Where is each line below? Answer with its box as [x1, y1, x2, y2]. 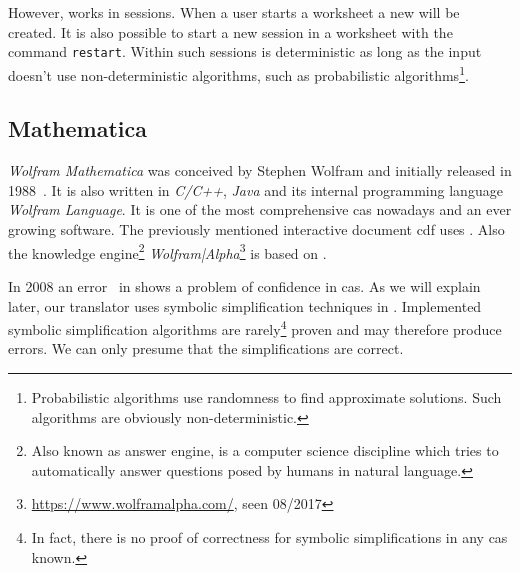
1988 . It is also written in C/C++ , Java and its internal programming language [8, 179, 503, 200]
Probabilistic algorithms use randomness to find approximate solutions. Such [31, 386, 502, 407]
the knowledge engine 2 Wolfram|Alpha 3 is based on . [8, 239, 327, 263]
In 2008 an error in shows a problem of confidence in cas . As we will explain [8, 275, 481, 296]
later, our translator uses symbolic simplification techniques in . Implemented [8, 295, 482, 316]
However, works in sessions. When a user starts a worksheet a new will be [8, 2, 460, 22]
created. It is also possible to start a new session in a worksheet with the [8, 21, 453, 42]
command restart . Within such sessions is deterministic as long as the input [8, 41, 482, 62]
